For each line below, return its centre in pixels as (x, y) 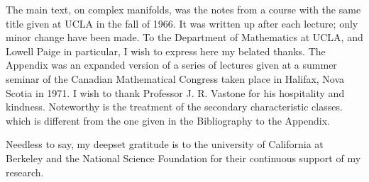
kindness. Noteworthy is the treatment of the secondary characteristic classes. (174, 107)
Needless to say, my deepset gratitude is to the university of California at (165, 144)
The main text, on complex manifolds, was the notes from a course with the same (183, 9)
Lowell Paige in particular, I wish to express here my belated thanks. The (166, 51)
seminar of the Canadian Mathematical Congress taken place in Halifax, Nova (175, 78)
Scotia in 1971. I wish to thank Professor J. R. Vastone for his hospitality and (175, 92)
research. (25, 172)
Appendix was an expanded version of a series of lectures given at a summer (171, 65)
